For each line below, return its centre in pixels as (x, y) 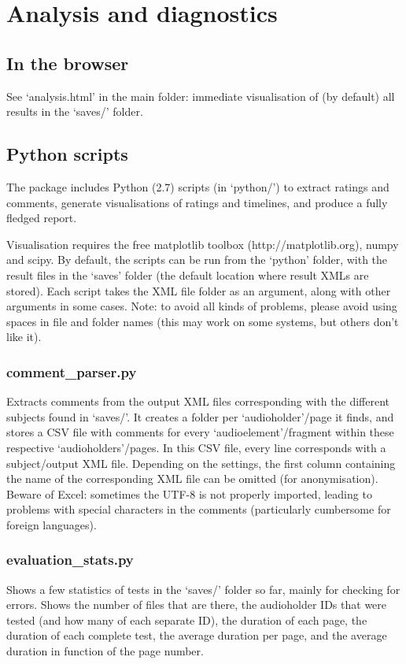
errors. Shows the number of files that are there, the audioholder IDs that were (197, 605)
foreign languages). (52, 524)
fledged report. (42, 218)
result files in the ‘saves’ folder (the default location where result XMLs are (188, 275)
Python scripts (67, 154)
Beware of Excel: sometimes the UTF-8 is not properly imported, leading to (189, 493)
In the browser (68, 63)
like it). (24, 337)
